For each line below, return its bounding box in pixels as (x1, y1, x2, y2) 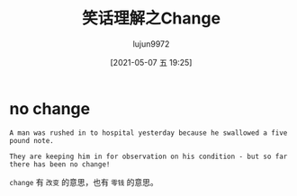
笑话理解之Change (81, 8, 221, 29)
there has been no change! (9, 159, 111, 169)
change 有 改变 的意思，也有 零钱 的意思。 (9, 176, 159, 187)
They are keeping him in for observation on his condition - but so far (9, 152, 288, 161)
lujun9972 (132, 38, 170, 49)
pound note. (9, 136, 54, 145)
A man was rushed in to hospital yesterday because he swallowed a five (9, 128, 288, 138)
